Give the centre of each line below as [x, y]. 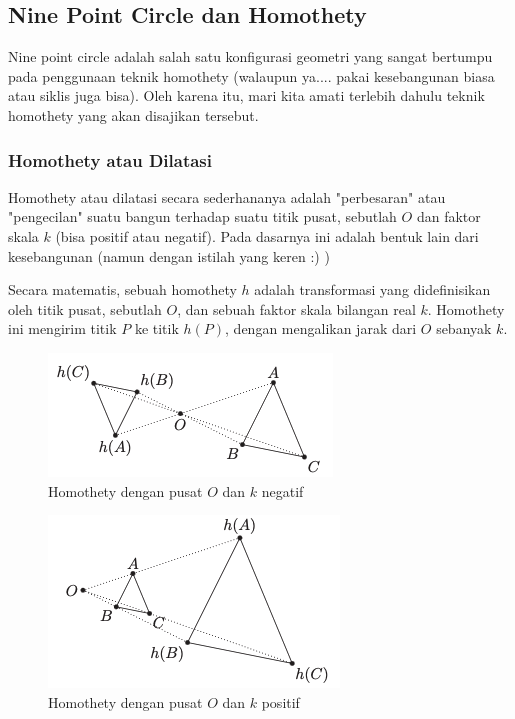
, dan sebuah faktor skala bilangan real [296, 308]
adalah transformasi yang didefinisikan [372, 289]
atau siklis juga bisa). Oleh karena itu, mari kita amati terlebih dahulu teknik [246, 95]
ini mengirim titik [62, 328]
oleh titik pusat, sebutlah [85, 308]
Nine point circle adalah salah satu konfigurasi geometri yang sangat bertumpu [250, 56]
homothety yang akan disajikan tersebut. [133, 114]
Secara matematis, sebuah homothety [122, 289]
